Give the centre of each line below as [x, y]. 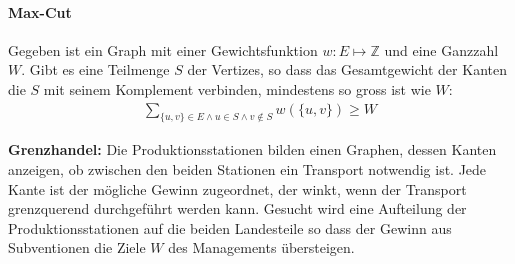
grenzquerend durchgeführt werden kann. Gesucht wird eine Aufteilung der [237, 208]
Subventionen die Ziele [77, 247]
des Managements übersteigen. [261, 247]
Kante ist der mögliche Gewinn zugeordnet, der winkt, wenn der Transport [237, 188]
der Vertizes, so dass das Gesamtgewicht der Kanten [347, 69]
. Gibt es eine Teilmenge [95, 69]
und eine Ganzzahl [441, 49]
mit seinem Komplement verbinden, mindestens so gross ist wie [237, 88]
